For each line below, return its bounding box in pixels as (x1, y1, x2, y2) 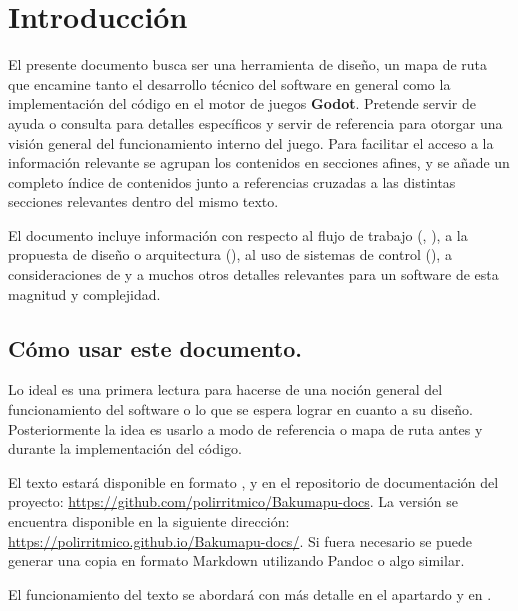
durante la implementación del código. (8, 438, 242, 459)
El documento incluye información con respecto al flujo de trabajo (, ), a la (8, 224, 468, 245)
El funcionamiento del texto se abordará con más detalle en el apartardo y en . (8, 583, 492, 604)
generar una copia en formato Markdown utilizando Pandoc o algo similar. (8, 550, 465, 571)
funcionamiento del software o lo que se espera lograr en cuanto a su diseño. (8, 399, 473, 420)
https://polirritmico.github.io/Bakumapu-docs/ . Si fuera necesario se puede (8, 530, 472, 551)
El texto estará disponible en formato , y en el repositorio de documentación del (8, 471, 499, 492)
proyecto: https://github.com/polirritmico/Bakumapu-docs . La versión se (8, 491, 459, 512)
